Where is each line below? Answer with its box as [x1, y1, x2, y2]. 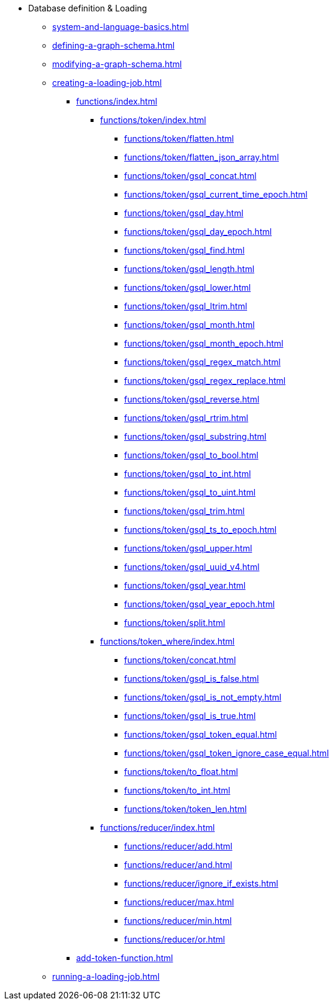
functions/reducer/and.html [124, 860, 233, 870]
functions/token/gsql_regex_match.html [124, 357, 281, 367]
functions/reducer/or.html [124, 934, 225, 944]
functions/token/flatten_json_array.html [124, 152, 279, 162]
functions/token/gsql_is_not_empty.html [124, 692, 282, 702]
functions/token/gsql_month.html [124, 320, 255, 330]
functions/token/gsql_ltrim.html [124, 301, 248, 311]
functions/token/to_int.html [124, 785, 230, 795]
